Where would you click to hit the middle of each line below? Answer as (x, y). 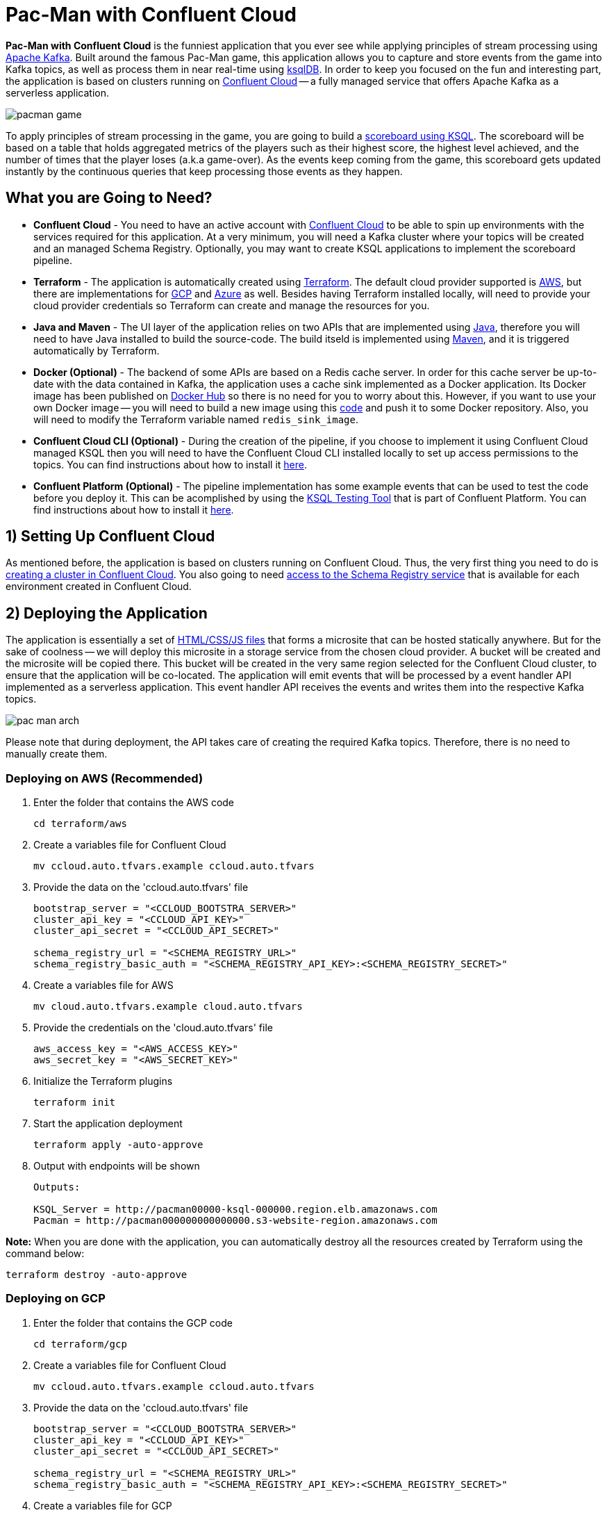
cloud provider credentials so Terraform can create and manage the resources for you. (232, 305)
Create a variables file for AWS (103, 985)
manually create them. (57, 754)
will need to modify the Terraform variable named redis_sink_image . (196, 419)
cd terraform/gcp (80, 1344)
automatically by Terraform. (97, 350)
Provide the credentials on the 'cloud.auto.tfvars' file (153, 1028)
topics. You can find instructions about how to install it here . (170, 464)
